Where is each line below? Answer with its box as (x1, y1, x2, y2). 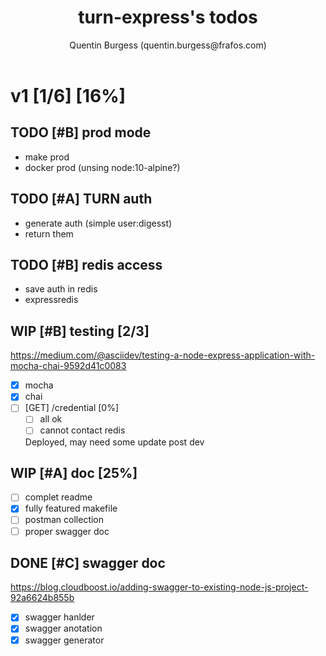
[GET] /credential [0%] (24, 402, 120, 414)
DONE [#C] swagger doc (10, 554, 166, 571)
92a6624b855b (10, 592, 75, 604)
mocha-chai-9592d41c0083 (10, 360, 127, 372)
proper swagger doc (24, 525, 110, 537)
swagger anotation (24, 622, 103, 635)
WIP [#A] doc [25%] (10, 464, 138, 481)
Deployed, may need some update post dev (24, 436, 205, 448)
